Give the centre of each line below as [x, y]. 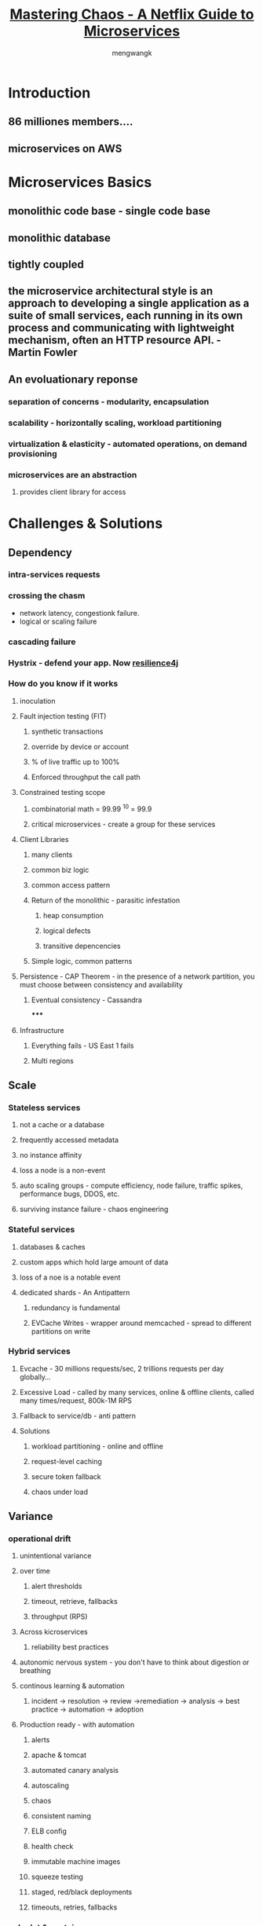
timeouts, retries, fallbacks [74, 1907]
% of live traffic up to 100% [75, 762]
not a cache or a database [62, 1125]
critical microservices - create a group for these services [123, 824]
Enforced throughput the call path [86, 777]
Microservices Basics [80, 182]
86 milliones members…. [71, 122]
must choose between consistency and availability [101, 984]
